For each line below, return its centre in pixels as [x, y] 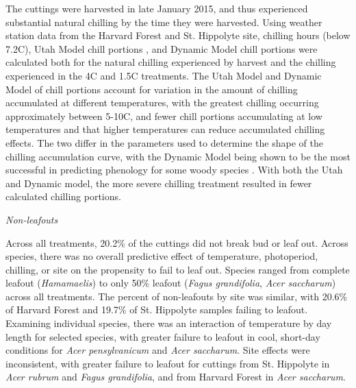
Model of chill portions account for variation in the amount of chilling [152, 89]
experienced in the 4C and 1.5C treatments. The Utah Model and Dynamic [164, 75]
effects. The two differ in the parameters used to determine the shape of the [164, 142]
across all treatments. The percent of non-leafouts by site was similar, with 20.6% [177, 296]
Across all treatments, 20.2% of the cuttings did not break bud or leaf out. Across [177, 242]
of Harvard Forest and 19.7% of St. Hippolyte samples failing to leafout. [157, 310]
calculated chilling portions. [63, 196]
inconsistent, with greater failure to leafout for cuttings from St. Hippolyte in [168, 363]
